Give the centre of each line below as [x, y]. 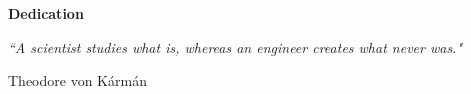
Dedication [46, 13]
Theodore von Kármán [77, 80]
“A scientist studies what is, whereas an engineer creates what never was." [235, 46]
